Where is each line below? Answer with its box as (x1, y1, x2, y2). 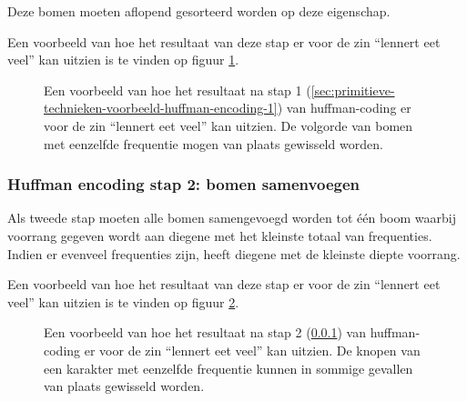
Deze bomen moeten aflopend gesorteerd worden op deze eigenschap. (7, 2, 391, 20)
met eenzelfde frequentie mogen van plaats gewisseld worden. (44, 134, 383, 153)
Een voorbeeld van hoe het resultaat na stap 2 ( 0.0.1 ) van (44, 323, 366, 342)
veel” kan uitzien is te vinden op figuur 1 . (7, 50, 239, 69)
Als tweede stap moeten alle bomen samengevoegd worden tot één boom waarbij (7, 208, 456, 227)
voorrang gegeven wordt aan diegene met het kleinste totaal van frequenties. (7, 226, 432, 245)
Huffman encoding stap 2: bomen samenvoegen (7, 173, 360, 195)
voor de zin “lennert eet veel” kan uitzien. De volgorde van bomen (44, 115, 413, 135)
